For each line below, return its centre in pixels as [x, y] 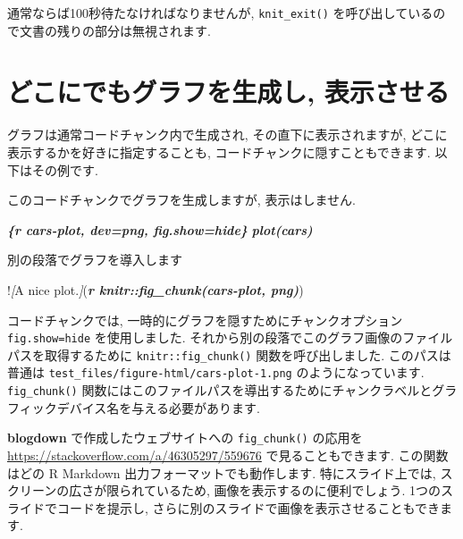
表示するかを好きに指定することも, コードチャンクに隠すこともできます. [219, 152]
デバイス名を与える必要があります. [158, 407]
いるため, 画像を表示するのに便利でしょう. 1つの [298, 490]
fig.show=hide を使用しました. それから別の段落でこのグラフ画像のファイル [230, 337]
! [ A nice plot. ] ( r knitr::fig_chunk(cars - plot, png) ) [156, 289]
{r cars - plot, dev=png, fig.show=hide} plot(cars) [160, 229]
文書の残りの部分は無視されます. [115, 30]
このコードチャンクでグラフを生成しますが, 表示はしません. [181, 200]
